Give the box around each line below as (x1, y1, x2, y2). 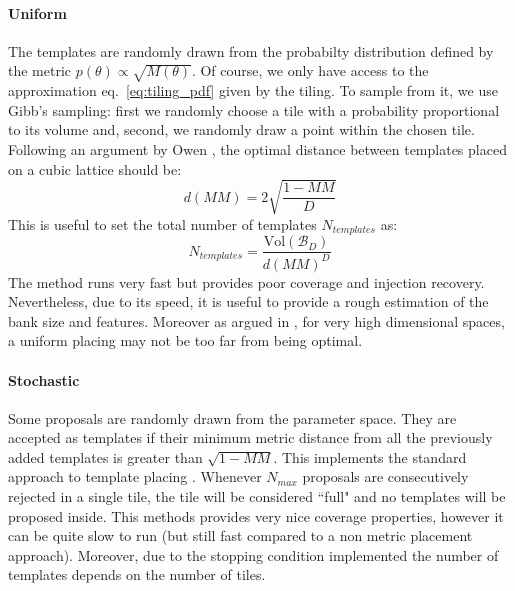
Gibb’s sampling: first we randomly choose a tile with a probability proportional (8, 99, 500, 120)
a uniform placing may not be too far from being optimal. (8, 330, 363, 351)
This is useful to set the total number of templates (8, 213, 317, 234)
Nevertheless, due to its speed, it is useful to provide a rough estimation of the (8, 291, 489, 312)
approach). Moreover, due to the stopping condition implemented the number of (8, 544, 499, 565)
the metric (8, 60, 72, 81)
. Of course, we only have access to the (191, 60, 429, 81)
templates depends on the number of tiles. (8, 564, 266, 585)
